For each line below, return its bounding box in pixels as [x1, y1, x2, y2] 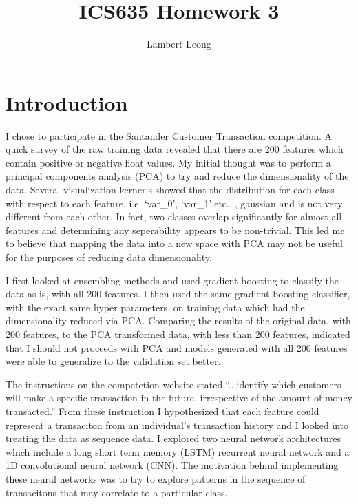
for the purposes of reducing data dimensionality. [6, 250, 212, 264]
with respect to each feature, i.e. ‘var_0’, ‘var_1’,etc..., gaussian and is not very [6, 196, 343, 210]
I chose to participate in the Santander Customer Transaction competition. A [6, 128, 333, 143]
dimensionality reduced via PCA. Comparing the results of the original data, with [6, 313, 351, 328]
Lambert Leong [147, 36, 211, 51]
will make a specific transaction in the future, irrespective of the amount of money [6, 390, 352, 405]
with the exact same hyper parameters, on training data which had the [6, 300, 305, 314]
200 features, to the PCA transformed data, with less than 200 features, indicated [6, 326, 350, 341]
